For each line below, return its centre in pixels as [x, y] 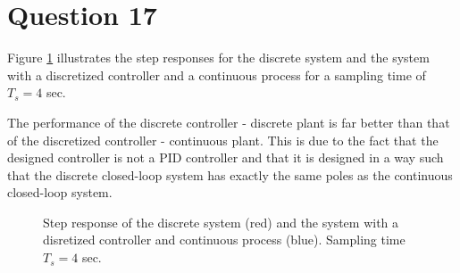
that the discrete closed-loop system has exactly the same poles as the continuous [230, 174]
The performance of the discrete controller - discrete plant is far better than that [229, 122]
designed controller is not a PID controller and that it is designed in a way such [226, 157]
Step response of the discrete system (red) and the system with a [221, 222]
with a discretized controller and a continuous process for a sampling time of [217, 74]
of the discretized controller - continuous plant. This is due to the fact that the [223, 140]
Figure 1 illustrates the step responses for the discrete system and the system [218, 58]
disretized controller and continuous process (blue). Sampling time [224, 240]
